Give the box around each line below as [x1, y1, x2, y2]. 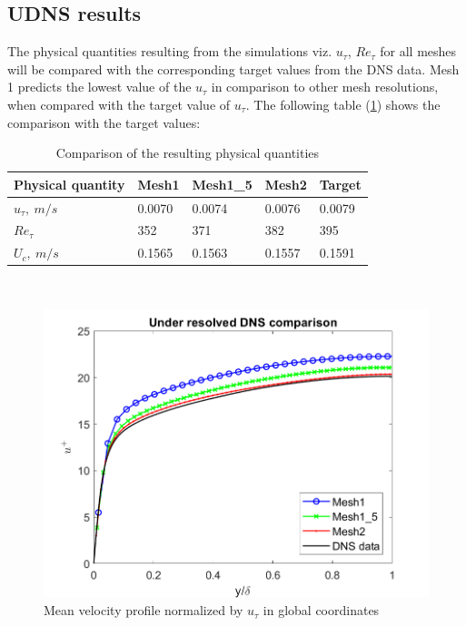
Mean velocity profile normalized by [44, 601, 243, 620]
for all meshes [380, 42, 457, 61]
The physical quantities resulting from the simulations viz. [7, 42, 332, 61]
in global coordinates [263, 601, 380, 620]
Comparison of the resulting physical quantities [55, 143, 320, 162]
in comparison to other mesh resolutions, [211, 77, 439, 96]
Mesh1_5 [192, 174, 253, 193]
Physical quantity [14, 174, 125, 193]
